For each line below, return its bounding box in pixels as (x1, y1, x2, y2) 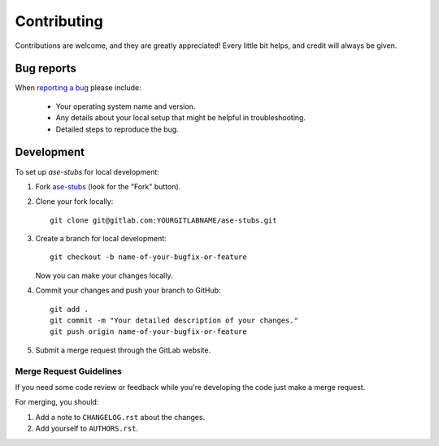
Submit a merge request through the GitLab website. (35, 345, 211, 355)
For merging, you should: (15, 397, 99, 407)
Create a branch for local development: (35, 234, 167, 244)
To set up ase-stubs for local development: (15, 167, 160, 176)
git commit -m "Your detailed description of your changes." (50, 316, 298, 325)
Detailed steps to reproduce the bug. (55, 124, 179, 134)
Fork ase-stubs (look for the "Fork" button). (35, 181, 181, 191)
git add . (50, 305, 89, 314)
